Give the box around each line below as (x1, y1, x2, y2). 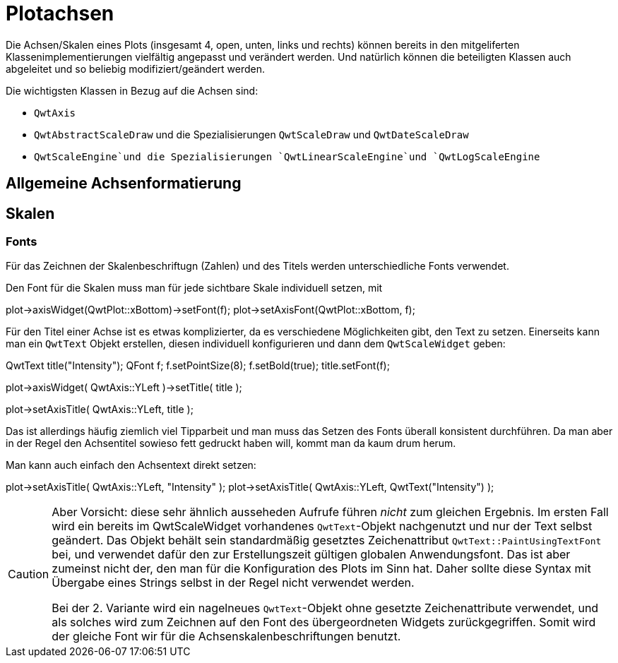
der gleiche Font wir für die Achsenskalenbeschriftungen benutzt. (52, 629, 401, 644)
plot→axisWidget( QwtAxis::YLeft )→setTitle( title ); (6, 381, 242, 394)
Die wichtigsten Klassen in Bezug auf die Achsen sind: (6, 84, 259, 97)
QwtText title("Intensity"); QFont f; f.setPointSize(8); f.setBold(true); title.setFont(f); (6, 359, 390, 372)
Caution (8, 567, 49, 582)
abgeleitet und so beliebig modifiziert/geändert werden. (6, 62, 265, 75)
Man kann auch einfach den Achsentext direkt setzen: (6, 459, 256, 472)
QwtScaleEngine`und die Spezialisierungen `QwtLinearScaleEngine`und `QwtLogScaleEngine (34, 150, 540, 162)
